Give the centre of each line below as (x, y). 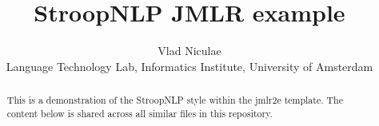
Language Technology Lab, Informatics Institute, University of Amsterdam (189, 66)
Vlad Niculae (189, 51)
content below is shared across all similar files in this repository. (140, 113)
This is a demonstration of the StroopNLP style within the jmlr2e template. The (175, 100)
